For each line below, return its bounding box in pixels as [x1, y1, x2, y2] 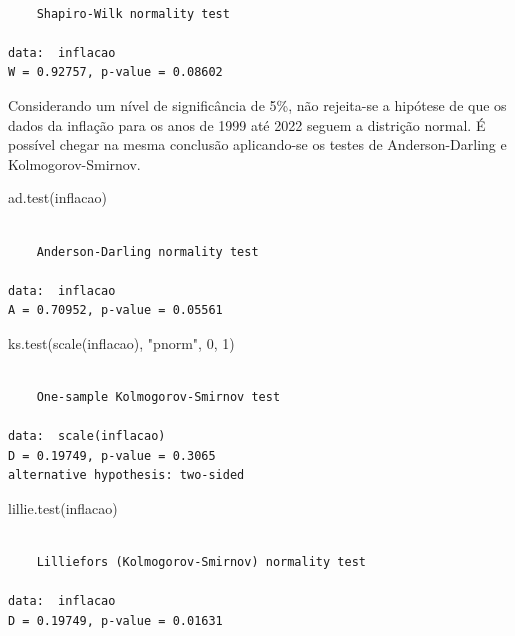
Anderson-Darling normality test [36, 244, 259, 259]
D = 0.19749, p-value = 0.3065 [8, 448, 216, 463]
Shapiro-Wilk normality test [36, 6, 230, 21]
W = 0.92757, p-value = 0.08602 [8, 65, 223, 80]
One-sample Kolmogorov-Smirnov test [36, 390, 281, 405]
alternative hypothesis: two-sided [8, 468, 245, 483]
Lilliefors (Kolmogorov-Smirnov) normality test [36, 555, 366, 570]
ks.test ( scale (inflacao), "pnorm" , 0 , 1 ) [8, 332, 235, 353]
